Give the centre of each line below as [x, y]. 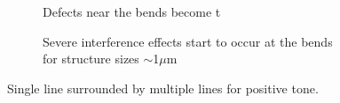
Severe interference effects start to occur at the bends [188, 41]
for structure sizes [91, 59]
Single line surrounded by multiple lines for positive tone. [163, 88]
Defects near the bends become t [132, 11]
